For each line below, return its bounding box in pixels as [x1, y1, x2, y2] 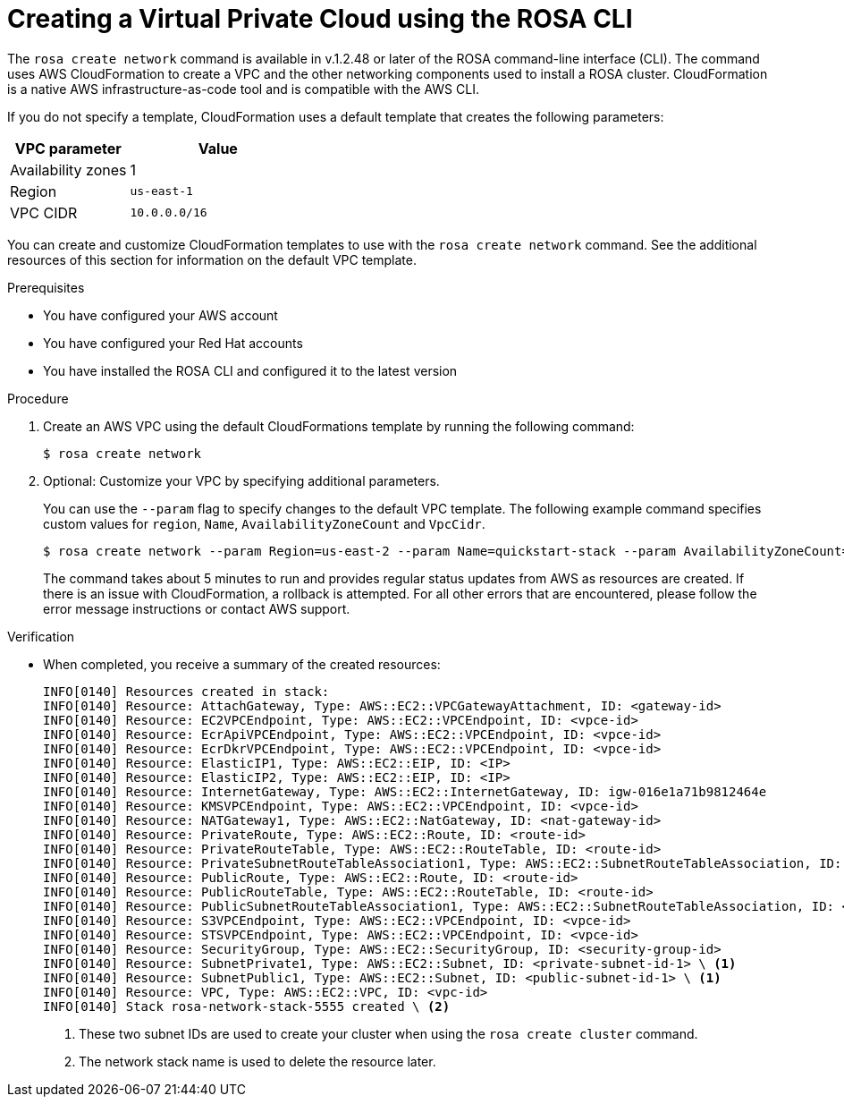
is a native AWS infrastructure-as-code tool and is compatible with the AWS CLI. [7, 81, 479, 97]
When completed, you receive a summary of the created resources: [43, 656, 441, 672]
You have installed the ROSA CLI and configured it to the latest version [43, 362, 458, 378]
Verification [7, 628, 75, 644]
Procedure [7, 390, 69, 406]
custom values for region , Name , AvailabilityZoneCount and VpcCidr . [43, 515, 485, 531]
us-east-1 [130, 184, 193, 199]
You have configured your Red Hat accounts [43, 335, 303, 351]
